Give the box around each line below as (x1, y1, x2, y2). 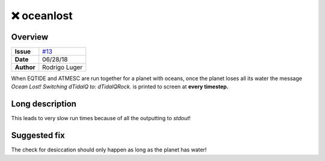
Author (14, 63, 36, 71)
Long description (11, 99, 76, 109)
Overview (11, 32, 49, 42)
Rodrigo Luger (42, 63, 83, 71)
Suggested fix (11, 130, 66, 141)
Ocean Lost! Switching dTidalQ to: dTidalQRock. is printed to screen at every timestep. (11, 83, 229, 90)
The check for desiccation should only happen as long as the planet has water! (11, 146, 207, 153)
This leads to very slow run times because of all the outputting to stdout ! (11, 115, 191, 122)
